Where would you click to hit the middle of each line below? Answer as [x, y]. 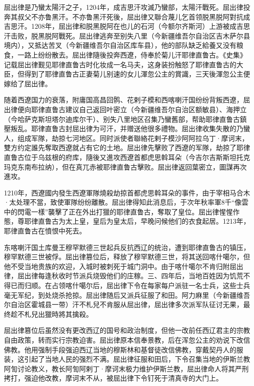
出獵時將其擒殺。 [65, 314]
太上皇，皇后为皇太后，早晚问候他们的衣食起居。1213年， [158, 221]
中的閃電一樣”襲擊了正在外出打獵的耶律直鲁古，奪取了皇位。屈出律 [112, 211]
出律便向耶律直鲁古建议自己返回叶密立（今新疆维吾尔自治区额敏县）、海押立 [125, 109]
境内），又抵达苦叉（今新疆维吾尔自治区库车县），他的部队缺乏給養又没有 [120, 45]
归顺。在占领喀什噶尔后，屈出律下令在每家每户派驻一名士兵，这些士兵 [137, 285]
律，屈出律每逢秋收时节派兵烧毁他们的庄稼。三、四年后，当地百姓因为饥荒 [124, 276]
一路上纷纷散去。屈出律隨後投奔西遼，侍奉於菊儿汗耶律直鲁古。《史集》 [132, 54]
